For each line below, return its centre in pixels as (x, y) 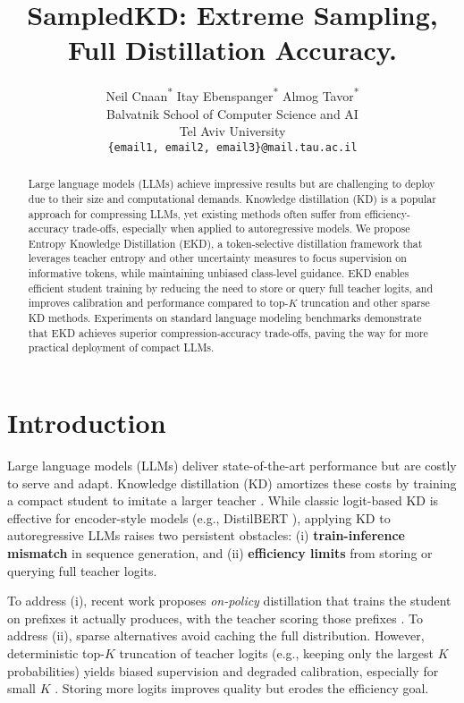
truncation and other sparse (365, 303)
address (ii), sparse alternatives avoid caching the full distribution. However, (216, 635)
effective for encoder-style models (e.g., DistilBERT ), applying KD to (199, 517)
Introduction (87, 423)
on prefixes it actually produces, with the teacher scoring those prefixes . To (215, 618)
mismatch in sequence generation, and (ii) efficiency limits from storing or (220, 552)
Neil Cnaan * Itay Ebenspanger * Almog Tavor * (232, 94)
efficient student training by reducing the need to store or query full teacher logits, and (231, 288)
